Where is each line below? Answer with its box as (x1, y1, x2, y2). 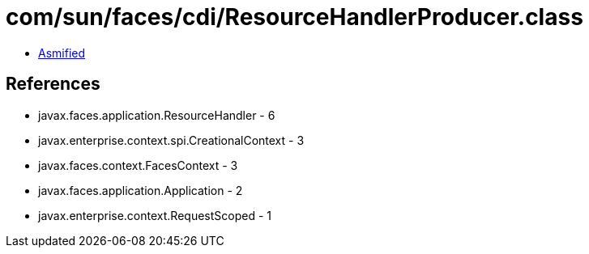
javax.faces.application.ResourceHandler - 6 (38, 108, 275, 122)
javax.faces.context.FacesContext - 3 (38, 158, 238, 172)
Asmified (38, 45, 86, 60)
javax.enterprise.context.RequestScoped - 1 (38, 208, 271, 222)
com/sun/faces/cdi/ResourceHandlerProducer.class (6, 3, 583, 31)
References (6, 74, 100, 95)
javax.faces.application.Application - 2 (38, 183, 243, 197)
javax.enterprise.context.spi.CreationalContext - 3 (38, 133, 305, 147)
